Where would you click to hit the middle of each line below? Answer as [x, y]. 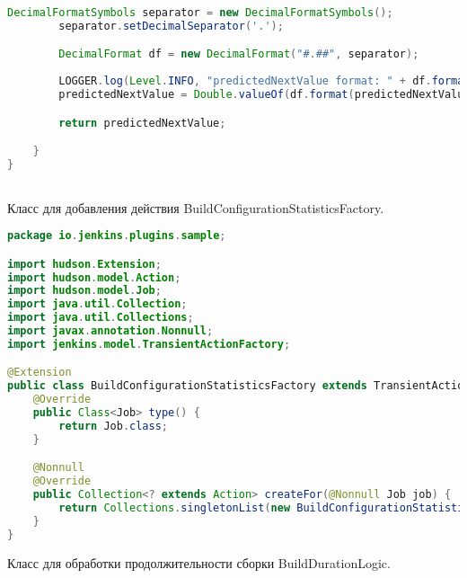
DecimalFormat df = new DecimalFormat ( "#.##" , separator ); [239, 54]
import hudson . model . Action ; [94, 277]
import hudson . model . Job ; [84, 291]
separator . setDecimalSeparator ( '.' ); [171, 26]
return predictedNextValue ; [142, 123]
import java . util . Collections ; [101, 318]
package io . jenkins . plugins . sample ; [117, 236]
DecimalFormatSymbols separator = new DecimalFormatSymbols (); [200, 13]
